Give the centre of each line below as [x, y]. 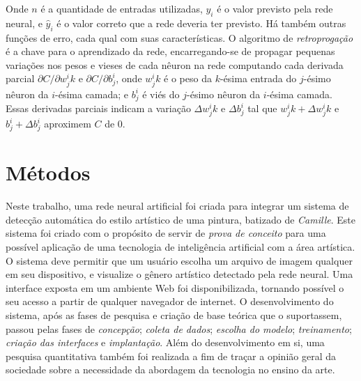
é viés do [161, 94]
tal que [262, 108]
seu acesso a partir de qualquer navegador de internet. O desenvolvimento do [170, 301]
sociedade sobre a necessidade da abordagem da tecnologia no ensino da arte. [170, 370]
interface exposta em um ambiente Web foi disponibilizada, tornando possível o [175, 287]
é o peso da [188, 78]
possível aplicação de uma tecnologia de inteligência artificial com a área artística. [180, 247]
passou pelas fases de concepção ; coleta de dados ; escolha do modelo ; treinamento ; [179, 328]
